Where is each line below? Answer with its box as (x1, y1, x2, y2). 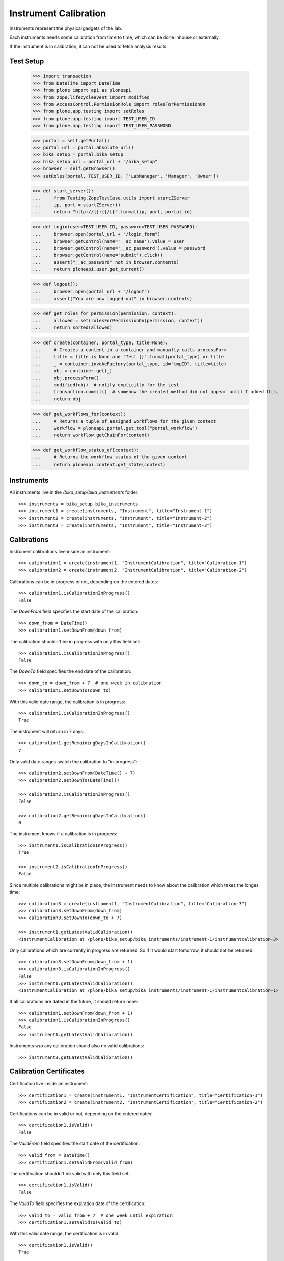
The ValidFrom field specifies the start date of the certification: (9, 1140, 140, 1147)
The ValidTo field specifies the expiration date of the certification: (9, 1200, 146, 1207)
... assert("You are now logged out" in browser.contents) (32, 296, 193, 301)
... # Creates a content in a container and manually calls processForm (32, 347, 227, 353)
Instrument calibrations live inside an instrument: (9, 548, 110, 554)
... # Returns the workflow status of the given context (32, 454, 187, 460)
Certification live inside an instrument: (9, 1080, 88, 1086)
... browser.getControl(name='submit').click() (32, 252, 163, 258)
